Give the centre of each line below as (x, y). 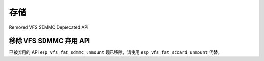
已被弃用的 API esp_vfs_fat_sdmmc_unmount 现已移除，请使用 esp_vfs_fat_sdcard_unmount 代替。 (115, 52)
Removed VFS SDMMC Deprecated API (49, 27)
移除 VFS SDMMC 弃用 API (50, 41)
